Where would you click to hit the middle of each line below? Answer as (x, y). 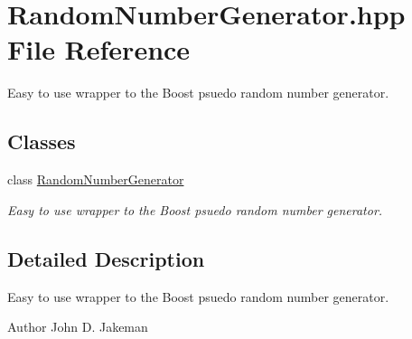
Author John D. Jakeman (78, 327)
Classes (42, 141)
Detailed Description (106, 258)
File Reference (99, 49)
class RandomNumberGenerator (96, 179)
